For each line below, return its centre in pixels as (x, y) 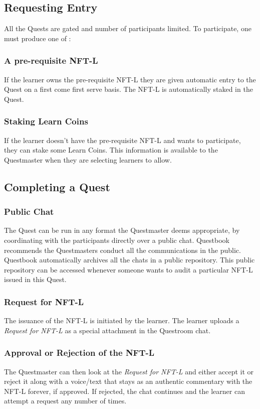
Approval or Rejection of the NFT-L (79, 353)
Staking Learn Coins (46, 121)
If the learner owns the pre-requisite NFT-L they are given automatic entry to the (130, 79)
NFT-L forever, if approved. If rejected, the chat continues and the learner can (124, 391)
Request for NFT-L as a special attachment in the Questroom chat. (107, 330)
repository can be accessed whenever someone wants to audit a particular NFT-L (128, 269)
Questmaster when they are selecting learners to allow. (88, 159)
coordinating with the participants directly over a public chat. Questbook (117, 240)
